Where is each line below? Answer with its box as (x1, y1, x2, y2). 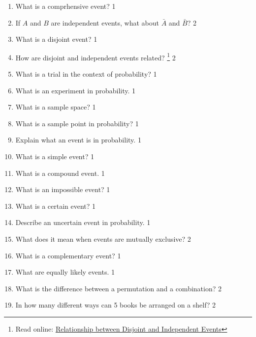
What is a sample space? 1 (15, 102, 96, 112)
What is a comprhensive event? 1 (15, 1, 116, 11)
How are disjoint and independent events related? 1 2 (15, 51, 176, 62)
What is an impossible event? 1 (15, 184, 110, 195)
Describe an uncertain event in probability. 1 (15, 217, 151, 227)
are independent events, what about (51, 17, 159, 28)
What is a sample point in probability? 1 (15, 118, 139, 128)
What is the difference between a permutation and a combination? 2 (15, 283, 222, 293)
